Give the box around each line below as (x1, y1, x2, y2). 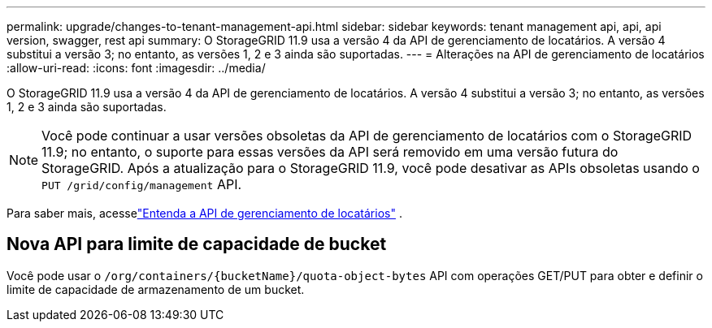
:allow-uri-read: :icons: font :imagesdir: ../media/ (7, 61, 266, 75)
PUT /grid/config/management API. (41, 176, 242, 192)
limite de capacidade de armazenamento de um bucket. (7, 282, 305, 296)
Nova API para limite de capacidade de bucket (7, 234, 387, 255)
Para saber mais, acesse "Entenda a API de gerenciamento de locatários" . (7, 206, 402, 220)
